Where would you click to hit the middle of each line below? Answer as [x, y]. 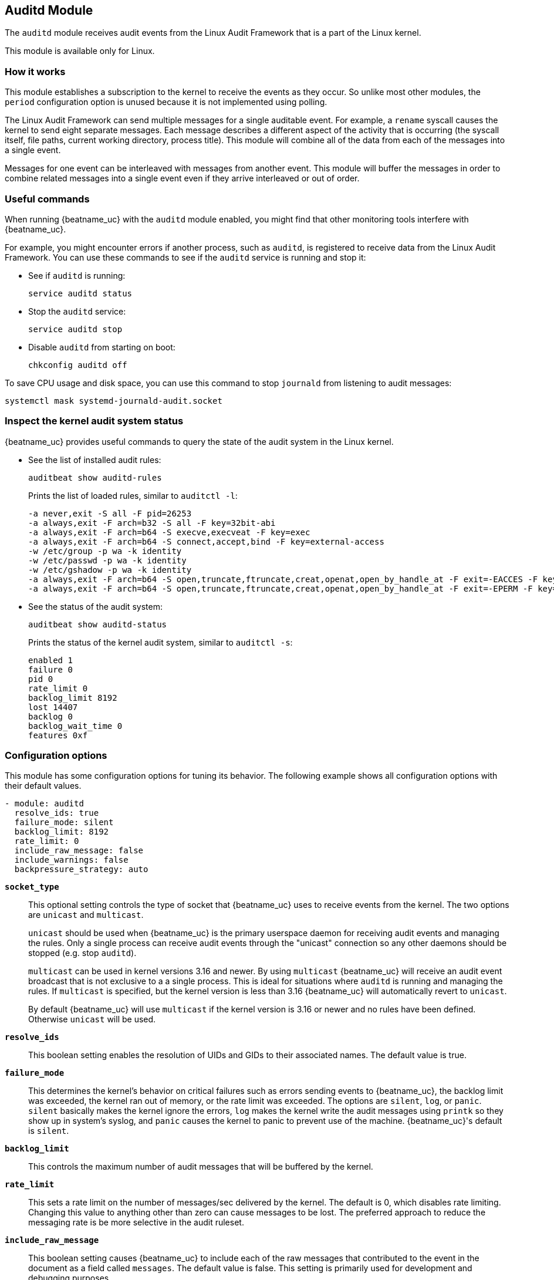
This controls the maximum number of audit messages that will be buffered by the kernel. [201, 1167]
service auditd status [80, 293]
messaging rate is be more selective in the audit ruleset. [136, 1222]
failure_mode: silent [64, 823]
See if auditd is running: [77, 275]
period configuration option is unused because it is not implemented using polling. [166, 102]
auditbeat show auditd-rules [95, 477]
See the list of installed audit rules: [95, 460]
